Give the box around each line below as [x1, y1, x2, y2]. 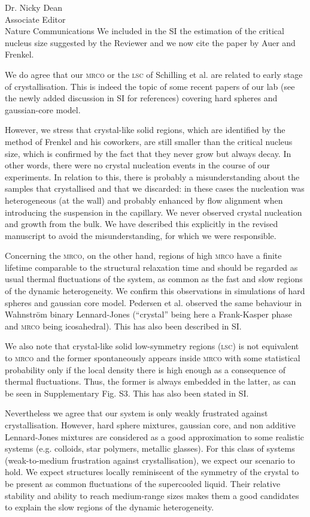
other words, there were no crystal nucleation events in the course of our [5, 159, 271, 171]
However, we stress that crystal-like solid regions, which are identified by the [5, 123, 285, 136]
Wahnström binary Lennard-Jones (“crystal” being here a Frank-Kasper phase [5, 308, 293, 321]
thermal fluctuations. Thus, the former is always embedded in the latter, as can [5, 375, 296, 388]
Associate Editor [5, 13, 66, 25]
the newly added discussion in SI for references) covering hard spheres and [5, 92, 278, 104]
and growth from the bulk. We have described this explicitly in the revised [5, 217, 278, 230]
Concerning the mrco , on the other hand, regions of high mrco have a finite [5, 249, 282, 262]
